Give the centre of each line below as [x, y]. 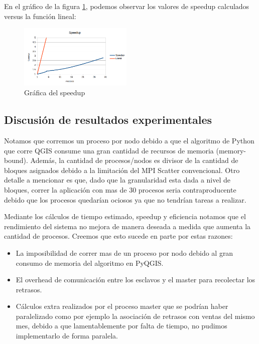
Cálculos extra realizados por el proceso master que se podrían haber [122, 306]
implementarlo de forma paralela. [67, 336]
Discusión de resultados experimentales [108, 120]
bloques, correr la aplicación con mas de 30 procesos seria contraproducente [120, 189]
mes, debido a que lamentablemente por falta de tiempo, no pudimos [121, 326]
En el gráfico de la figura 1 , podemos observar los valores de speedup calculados [127, 6]
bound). [16, 160]
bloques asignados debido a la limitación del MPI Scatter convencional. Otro [122, 170]
